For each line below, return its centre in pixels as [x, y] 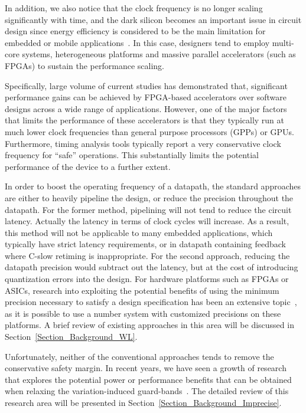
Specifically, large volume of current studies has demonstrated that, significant [146, 85]
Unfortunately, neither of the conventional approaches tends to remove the [139, 356]
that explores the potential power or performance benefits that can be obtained [148, 379]
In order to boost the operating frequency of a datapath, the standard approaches [153, 186]
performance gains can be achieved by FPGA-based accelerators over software [146, 97]
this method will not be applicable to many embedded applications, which [139, 232]
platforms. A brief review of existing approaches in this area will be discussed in [149, 325]
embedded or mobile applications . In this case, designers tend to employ [137, 42]
